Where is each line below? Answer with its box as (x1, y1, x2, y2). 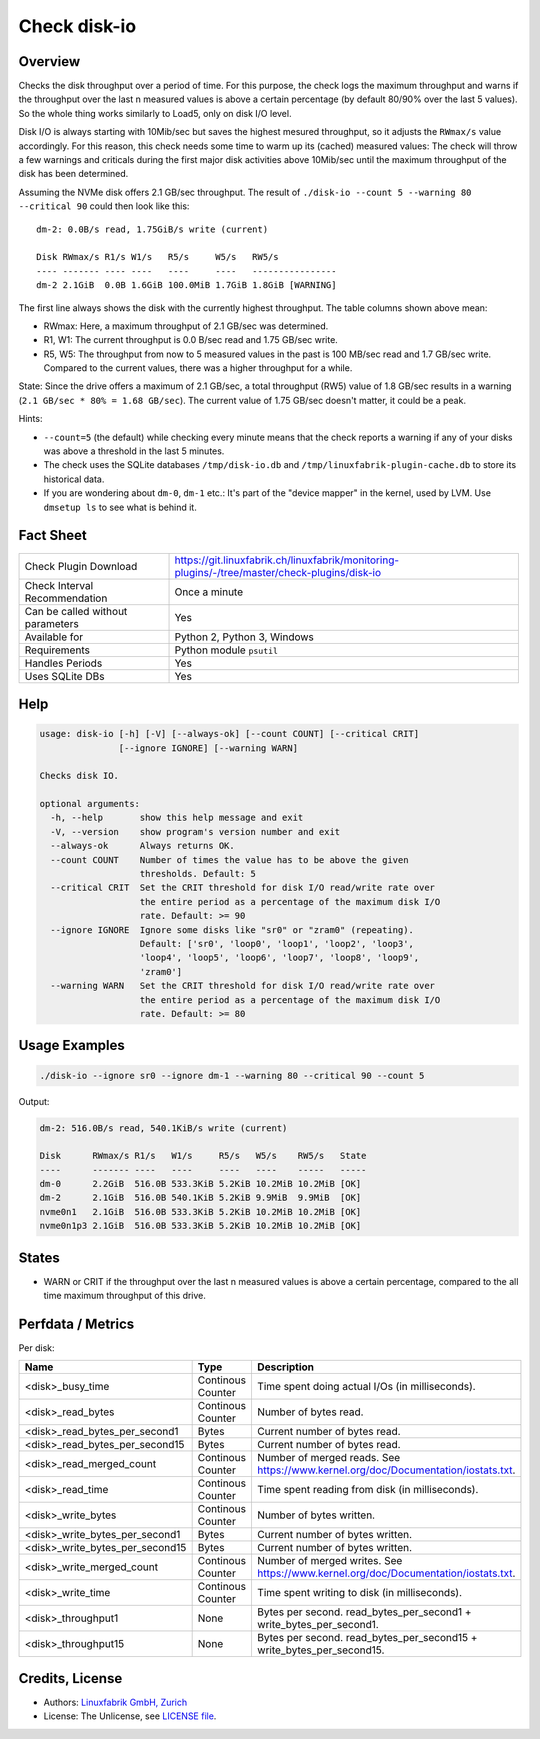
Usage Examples (18, 1037, 125, 1054)
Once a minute (174, 585, 244, 599)
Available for (24, 630, 84, 644)
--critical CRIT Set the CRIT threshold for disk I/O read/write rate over (50, 882, 435, 894)
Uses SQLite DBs (24, 669, 105, 683)
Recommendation (24, 591, 108, 605)
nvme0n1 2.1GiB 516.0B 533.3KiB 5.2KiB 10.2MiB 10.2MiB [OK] (39, 1206, 362, 1217)
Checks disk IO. (39, 770, 120, 782)
